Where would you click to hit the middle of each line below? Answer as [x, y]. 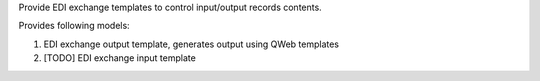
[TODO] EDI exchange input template [120, 58]
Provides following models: [74, 26]
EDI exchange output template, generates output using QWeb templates [191, 44]
